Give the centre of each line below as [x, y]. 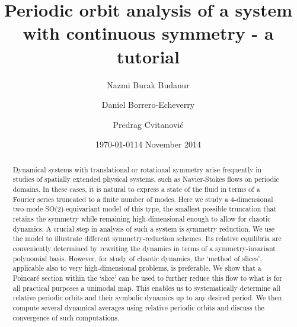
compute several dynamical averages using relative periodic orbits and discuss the [138, 307]
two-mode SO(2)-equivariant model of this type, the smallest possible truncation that [145, 209]
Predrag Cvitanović [148, 124]
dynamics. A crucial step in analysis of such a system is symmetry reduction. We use [144, 228]
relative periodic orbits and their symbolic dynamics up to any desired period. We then [147, 298]
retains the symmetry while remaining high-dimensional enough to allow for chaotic [142, 218]
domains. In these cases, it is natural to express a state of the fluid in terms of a [136, 189]
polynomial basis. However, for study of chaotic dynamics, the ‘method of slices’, [137, 258]
